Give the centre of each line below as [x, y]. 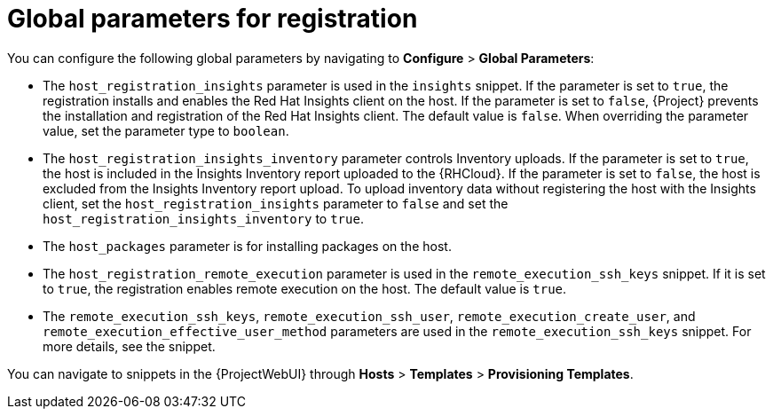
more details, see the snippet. [129, 346]
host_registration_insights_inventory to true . [203, 218]
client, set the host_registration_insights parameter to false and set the [276, 203]
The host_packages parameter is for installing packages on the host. [247, 246]
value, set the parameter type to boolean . [166, 130]
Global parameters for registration [213, 19]
